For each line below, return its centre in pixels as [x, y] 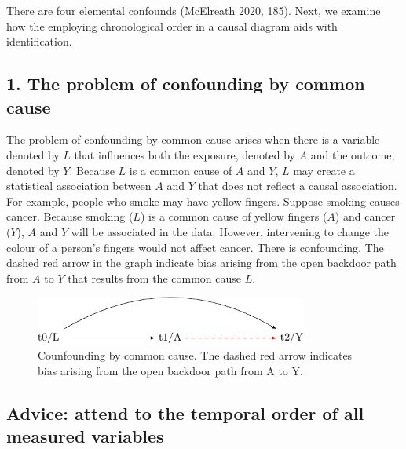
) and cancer [365, 216]
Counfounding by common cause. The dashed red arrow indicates [195, 355]
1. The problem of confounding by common [186, 84]
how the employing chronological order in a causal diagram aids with [172, 26]
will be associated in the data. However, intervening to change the [230, 231]
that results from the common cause [154, 277]
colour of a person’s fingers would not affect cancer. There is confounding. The [195, 247]
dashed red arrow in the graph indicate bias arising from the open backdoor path [201, 263]
